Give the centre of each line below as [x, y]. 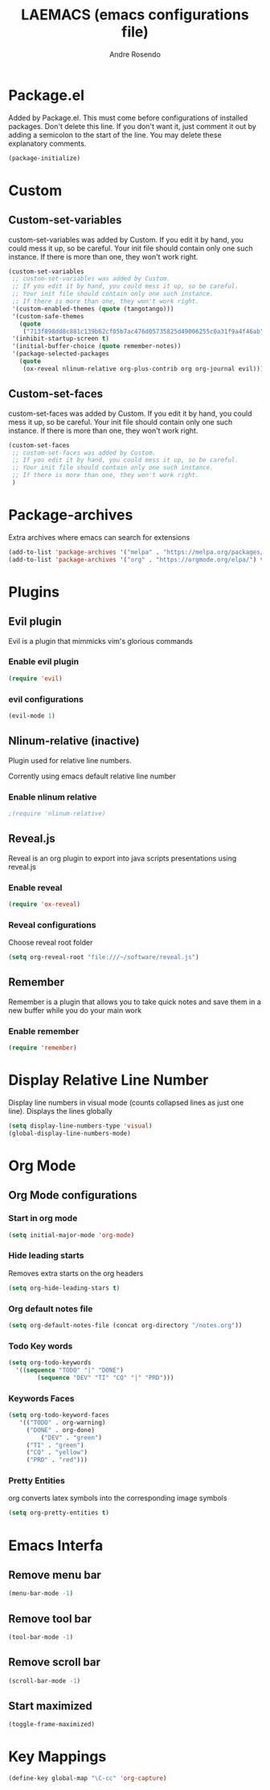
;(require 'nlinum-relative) [57, 814]
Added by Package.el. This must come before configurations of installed [128, 118]
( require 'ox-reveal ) [45, 904]
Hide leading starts [46, 1256]
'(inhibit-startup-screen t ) [61, 339]
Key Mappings [57, 1757]
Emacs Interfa [56, 1545]
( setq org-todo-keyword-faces [59, 1415]
